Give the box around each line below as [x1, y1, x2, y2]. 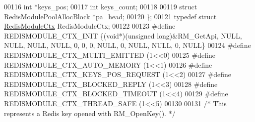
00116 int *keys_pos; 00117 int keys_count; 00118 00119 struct [4, 1, 197, 11]
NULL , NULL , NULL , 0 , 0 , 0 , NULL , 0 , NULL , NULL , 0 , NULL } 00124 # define [4, 40, 251, 50]
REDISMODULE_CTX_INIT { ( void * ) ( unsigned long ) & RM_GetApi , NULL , [4, 30, 242, 41]
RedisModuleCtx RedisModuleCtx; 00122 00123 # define [4, 21, 176, 31]
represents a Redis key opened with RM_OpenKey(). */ [4, 108, 176, 118]
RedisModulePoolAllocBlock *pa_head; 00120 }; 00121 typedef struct [4, 11, 217, 21]
